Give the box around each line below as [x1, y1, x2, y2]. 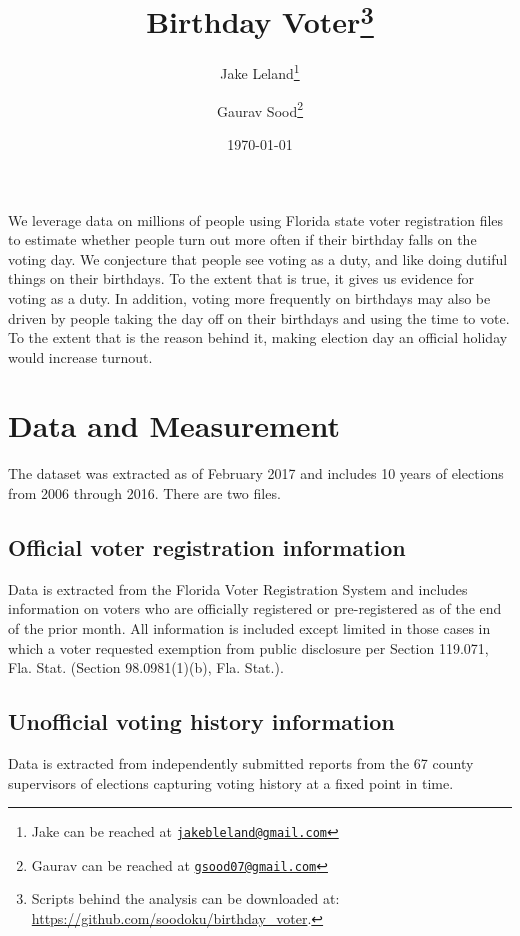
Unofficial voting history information [8, 706, 395, 737]
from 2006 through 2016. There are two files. [8, 483, 281, 504]
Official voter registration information [8, 532, 406, 562]
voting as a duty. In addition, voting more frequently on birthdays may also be [8, 287, 491, 308]
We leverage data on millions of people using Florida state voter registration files [8, 209, 504, 230]
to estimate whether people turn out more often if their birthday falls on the [8, 229, 477, 250]
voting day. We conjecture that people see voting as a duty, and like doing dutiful [8, 248, 508, 269]
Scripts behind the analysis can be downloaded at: [31, 888, 340, 909]
